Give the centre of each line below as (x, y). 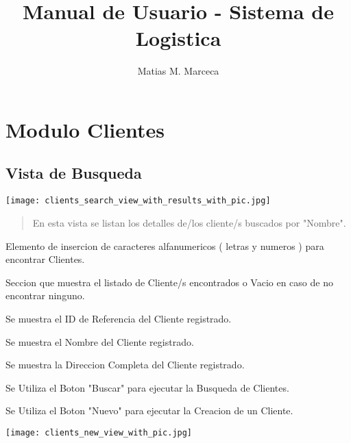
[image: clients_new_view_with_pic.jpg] (99, 432)
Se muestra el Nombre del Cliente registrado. (100, 341)
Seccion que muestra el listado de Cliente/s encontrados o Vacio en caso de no (169, 282)
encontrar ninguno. (45, 295)
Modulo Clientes (85, 129)
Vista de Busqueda (74, 173)
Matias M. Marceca (178, 71)
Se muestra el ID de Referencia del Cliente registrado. (119, 318)
